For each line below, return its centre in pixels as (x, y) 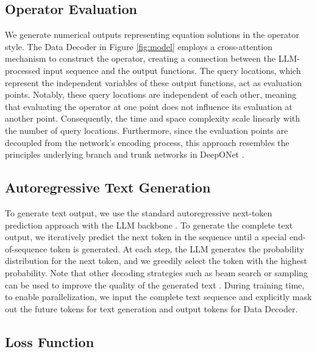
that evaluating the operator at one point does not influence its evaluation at (149, 106)
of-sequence (26, 248)
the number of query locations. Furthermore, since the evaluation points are (147, 130)
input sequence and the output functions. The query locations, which (172, 70)
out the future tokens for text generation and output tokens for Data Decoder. (151, 308)
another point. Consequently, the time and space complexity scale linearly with (153, 118)
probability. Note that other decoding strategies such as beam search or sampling (156, 272)
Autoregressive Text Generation (108, 187)
